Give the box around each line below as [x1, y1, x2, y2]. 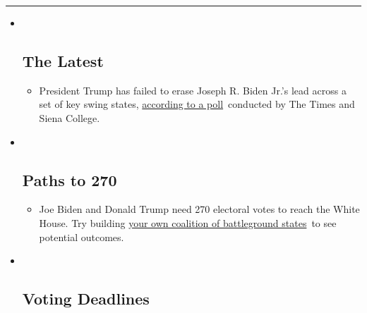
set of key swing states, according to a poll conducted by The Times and [39, 97, 355, 111]
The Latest [22, 49, 104, 71]
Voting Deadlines [22, 288, 150, 309]
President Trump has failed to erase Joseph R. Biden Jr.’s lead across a [39, 82, 347, 97]
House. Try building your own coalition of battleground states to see [39, 215, 337, 230]
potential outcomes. [39, 229, 124, 244]
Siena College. [39, 110, 100, 125]
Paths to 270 [22, 168, 117, 190]
